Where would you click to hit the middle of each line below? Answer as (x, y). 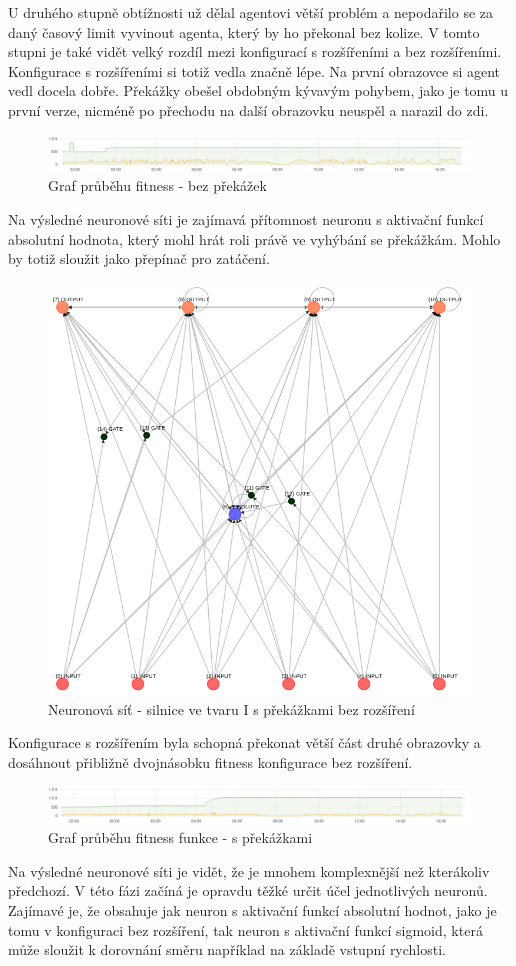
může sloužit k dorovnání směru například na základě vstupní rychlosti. (227, 949)
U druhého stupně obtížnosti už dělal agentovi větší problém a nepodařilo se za (250, 12)
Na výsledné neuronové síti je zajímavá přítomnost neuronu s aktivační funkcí (246, 219)
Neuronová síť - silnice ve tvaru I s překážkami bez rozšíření (231, 708)
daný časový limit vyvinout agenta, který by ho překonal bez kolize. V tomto (244, 31)
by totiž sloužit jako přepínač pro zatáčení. (139, 258)
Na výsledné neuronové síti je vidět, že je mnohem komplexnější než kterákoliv (249, 870)
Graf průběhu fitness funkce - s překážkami (180, 837)
